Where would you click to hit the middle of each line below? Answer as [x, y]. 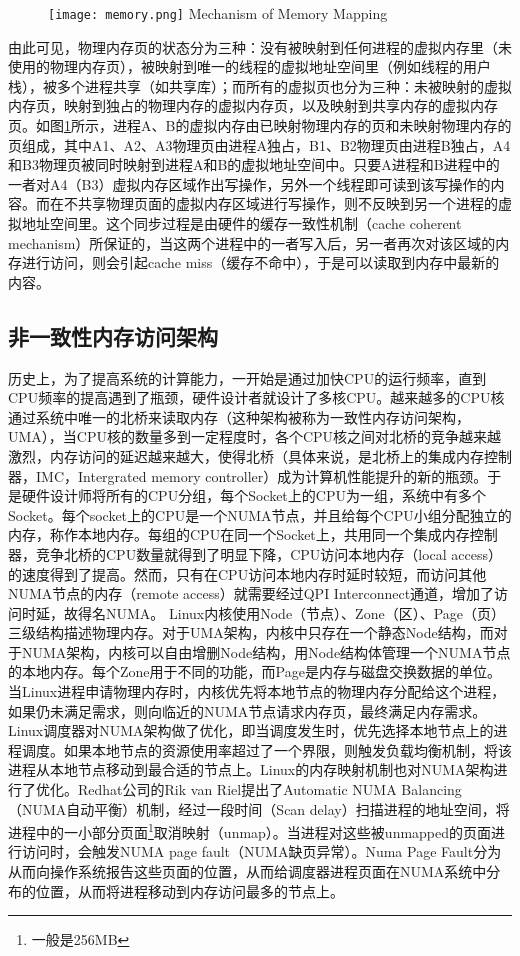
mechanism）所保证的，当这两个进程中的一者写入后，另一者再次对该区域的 [252, 242]
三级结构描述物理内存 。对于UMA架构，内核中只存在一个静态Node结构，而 [251, 632]
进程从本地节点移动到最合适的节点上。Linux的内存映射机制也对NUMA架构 [251, 769]
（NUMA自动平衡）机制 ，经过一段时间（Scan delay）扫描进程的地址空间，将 [259, 808]
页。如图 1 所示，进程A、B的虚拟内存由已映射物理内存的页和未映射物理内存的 [260, 125]
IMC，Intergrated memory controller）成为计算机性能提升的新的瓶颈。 [261, 475]
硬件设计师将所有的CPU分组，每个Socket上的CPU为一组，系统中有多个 [253, 495]
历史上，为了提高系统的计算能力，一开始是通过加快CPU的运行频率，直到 [247, 377]
